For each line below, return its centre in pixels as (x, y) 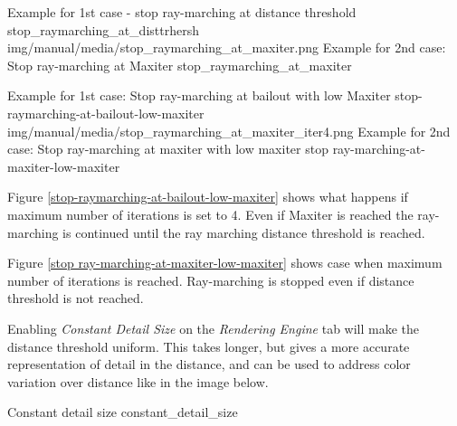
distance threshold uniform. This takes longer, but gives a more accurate (209, 346)
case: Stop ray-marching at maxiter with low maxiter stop (168, 149)
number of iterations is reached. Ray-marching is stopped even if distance (211, 280)
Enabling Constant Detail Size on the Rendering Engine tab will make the (214, 328)
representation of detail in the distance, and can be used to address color (209, 364)
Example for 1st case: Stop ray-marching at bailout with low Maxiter (199, 95)
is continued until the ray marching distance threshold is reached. (244, 232)
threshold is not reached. (76, 298)
